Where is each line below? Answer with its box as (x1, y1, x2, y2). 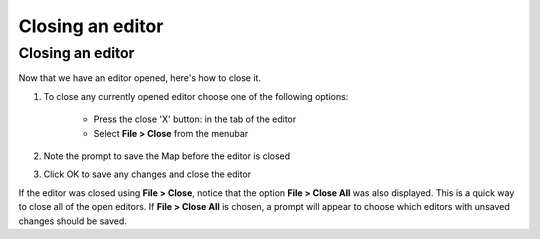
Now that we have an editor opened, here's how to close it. (18, 72, 262, 84)
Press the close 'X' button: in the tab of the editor (93, 113, 297, 125)
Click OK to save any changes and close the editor (43, 168, 252, 180)
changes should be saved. (18, 215, 127, 227)
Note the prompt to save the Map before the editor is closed (43, 150, 291, 162)
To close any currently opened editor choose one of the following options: (43, 90, 349, 102)
